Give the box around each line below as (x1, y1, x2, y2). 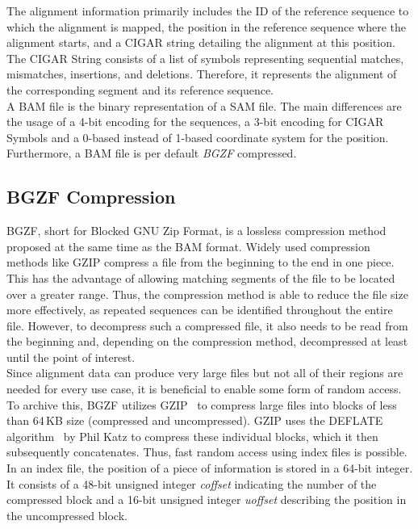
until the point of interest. (6, 348, 136, 365)
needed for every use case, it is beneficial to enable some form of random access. (6, 380, 402, 397)
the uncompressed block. (6, 506, 127, 523)
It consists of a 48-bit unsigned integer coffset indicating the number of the (6, 475, 377, 492)
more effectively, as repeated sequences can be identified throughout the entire (6, 301, 393, 318)
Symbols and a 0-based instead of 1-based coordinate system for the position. (6, 128, 389, 145)
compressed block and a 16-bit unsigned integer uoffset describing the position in (6, 491, 407, 508)
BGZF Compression (6, 184, 176, 209)
